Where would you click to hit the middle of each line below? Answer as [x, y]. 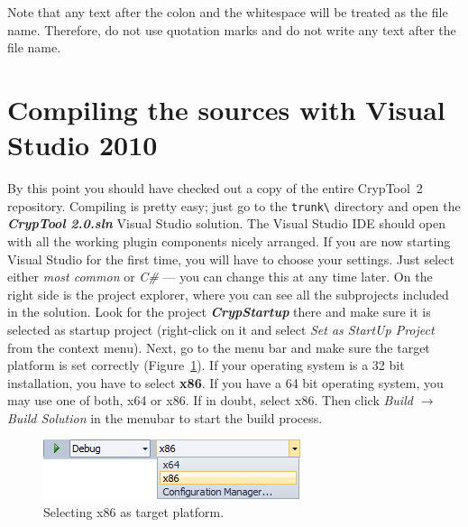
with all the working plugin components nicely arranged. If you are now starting [229, 240]
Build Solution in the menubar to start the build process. [165, 417]
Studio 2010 [83, 145]
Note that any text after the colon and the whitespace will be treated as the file [228, 12]
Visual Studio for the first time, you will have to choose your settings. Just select [231, 259]
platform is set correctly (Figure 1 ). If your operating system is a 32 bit [206, 365]
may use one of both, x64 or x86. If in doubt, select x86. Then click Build [210, 400]
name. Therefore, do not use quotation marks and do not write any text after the [232, 29]
